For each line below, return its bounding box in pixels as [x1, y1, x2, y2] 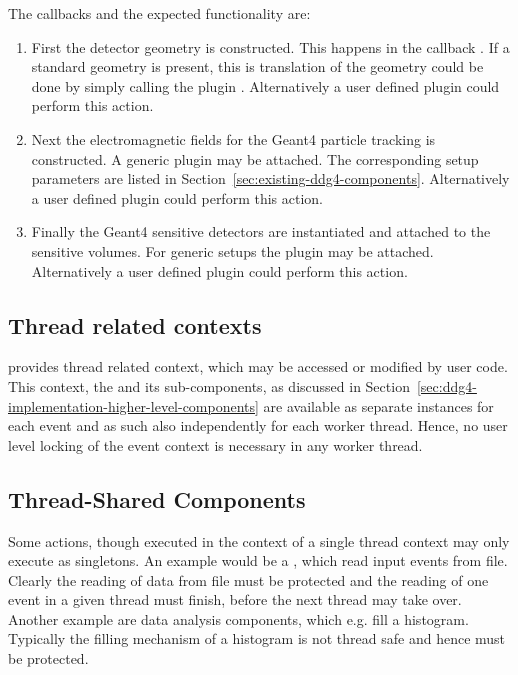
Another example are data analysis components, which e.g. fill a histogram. [8, 608, 469, 629]
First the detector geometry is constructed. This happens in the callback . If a [31, 36, 510, 57]
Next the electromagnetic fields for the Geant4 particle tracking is [31, 128, 436, 149]
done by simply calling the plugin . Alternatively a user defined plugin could [31, 75, 500, 96]
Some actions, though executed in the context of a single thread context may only [8, 530, 510, 551]
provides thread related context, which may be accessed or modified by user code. [8, 356, 508, 377]
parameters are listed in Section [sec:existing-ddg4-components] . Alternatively [31, 168, 510, 189]
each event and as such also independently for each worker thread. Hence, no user [8, 415, 508, 436]
